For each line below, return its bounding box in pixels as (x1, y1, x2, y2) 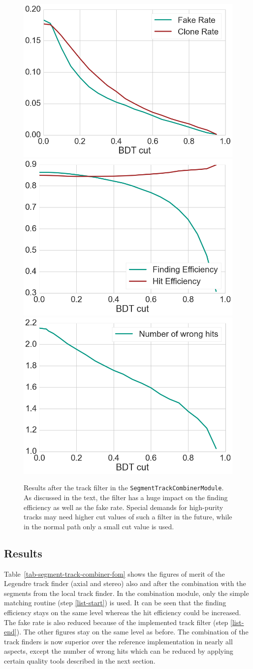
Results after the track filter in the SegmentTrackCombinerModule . (24, 482, 224, 493)
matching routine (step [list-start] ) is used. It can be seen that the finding (4, 597, 226, 608)
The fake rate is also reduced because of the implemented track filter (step (4, 617, 228, 627)
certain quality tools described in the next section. (4, 656, 156, 666)
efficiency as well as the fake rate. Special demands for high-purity (24, 502, 223, 512)
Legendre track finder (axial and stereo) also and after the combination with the (4, 578, 246, 589)
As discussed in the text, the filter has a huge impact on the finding (24, 492, 228, 503)
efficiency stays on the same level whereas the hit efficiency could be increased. (4, 607, 241, 618)
